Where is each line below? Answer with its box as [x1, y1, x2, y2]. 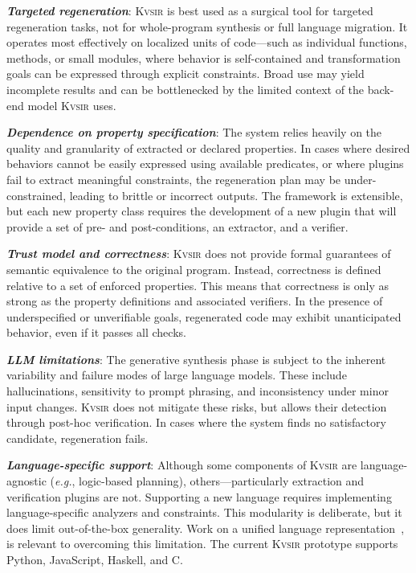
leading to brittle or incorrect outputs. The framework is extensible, [69, 186, 403, 203]
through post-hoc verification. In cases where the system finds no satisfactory [6, 414, 386, 431]
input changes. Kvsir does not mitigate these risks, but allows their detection [6, 398, 387, 415]
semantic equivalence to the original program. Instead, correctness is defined [6, 260, 381, 277]
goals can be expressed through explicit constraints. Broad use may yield [6, 65, 365, 82]
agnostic [6, 473, 47, 489]
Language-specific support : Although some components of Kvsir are [6, 456, 357, 473]
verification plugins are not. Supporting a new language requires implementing [6, 488, 392, 505]
